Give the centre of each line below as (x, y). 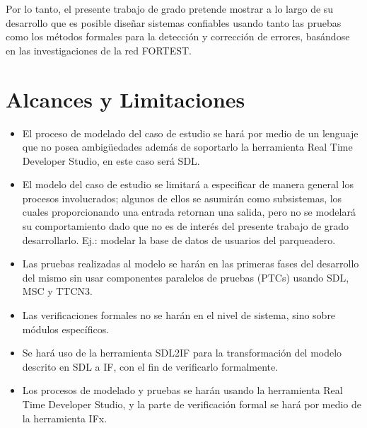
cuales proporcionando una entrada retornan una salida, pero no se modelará (189, 212)
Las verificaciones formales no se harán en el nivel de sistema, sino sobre (179, 315)
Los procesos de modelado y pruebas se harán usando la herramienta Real (182, 390)
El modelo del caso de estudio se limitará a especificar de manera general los (188, 184)
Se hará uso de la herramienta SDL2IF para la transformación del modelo (182, 353)
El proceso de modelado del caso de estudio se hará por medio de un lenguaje (190, 133)
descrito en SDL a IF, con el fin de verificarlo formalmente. (150, 366)
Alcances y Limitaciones (126, 99)
